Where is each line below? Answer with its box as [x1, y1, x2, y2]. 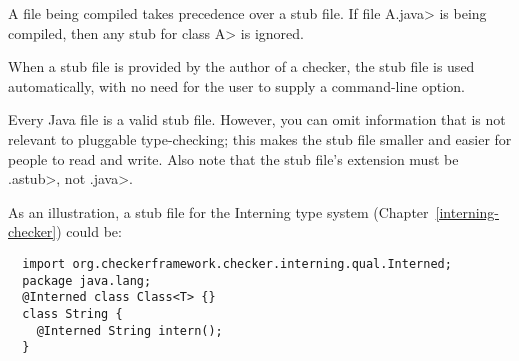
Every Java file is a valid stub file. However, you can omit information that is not [8, 109, 506, 130]
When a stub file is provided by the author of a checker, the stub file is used [8, 56, 475, 77]
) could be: [56, 221, 122, 242]
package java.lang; [22, 273, 152, 288]
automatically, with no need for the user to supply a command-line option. [8, 75, 465, 96]
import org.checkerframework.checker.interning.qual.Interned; [22, 256, 452, 271]
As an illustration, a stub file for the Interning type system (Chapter [8, 201, 429, 222]
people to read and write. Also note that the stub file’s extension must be [8, 148, 459, 169]
